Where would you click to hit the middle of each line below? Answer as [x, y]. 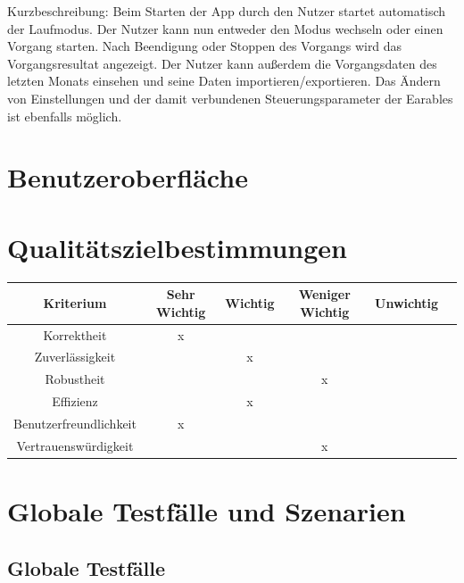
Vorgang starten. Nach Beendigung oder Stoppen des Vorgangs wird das [205, 46]
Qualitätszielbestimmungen [177, 247]
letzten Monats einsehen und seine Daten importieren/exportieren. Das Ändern [224, 81]
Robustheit [75, 379]
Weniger [324, 294]
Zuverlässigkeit [75, 357]
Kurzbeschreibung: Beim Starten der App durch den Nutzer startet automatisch [227, 11]
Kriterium [75, 302]
